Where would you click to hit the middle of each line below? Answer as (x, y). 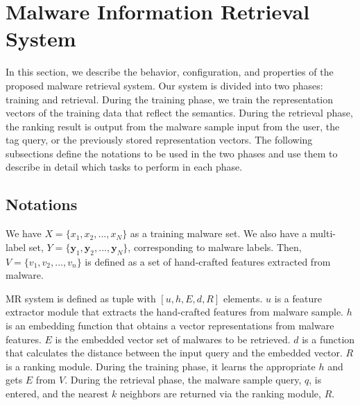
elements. (243, 298)
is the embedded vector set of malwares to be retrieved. (173, 339)
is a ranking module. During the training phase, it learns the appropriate (161, 366)
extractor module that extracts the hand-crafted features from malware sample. (174, 312)
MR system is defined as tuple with (81, 298)
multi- (323, 233)
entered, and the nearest (57, 393)
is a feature (298, 298)
